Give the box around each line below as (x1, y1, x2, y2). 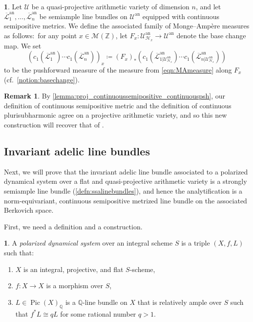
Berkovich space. (4, 205, 54, 215)
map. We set (4, 40, 42, 50)
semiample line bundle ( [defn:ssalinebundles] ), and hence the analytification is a (4, 185, 243, 196)
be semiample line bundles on (39, 11, 127, 21)
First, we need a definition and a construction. (4, 221, 143, 231)
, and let (195, 1, 221, 11)
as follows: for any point (4, 30, 77, 40)
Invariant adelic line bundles (4, 143, 150, 158)
